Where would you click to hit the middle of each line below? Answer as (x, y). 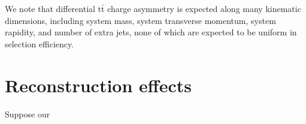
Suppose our (28, 114)
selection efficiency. (40, 43)
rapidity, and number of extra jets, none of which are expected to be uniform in (151, 32)
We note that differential (50, 8)
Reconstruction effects (98, 85)
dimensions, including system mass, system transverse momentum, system (140, 20)
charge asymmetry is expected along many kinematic (204, 8)
